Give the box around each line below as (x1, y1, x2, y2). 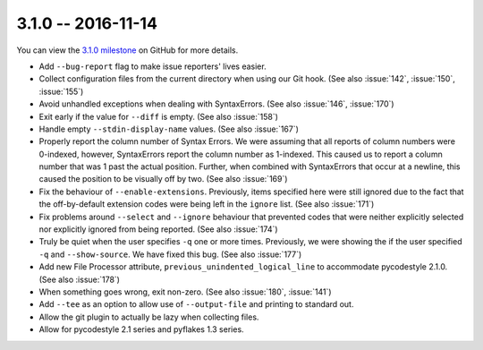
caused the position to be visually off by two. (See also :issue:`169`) (38, 174, 288, 184)
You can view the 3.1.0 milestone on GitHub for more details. (16, 45, 239, 55)
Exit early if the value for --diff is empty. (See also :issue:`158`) (38, 111, 279, 122)
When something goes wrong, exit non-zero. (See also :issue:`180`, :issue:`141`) (38, 286, 332, 297)
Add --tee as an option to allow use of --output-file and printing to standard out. (38, 299, 354, 310)
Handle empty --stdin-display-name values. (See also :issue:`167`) (38, 124, 300, 134)
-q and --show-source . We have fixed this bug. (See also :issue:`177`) (38, 249, 302, 260)
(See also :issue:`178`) (38, 274, 121, 285)
